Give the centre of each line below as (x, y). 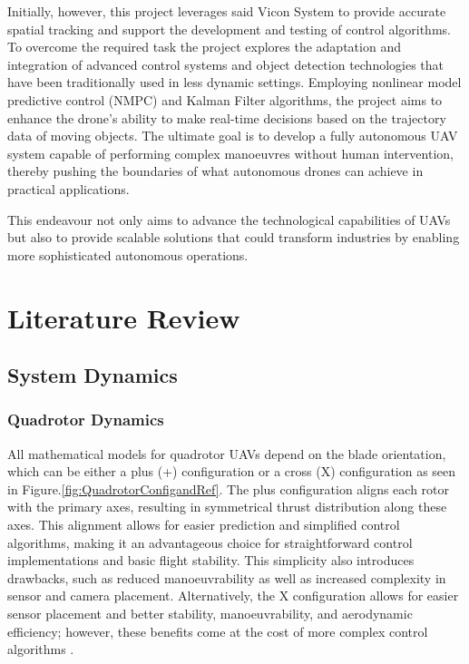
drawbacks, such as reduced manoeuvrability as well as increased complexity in (227, 577)
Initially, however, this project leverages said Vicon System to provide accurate (227, 11)
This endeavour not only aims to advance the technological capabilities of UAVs (229, 219)
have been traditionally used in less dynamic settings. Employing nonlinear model (234, 82)
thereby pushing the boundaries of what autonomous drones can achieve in (215, 171)
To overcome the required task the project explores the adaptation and (204, 47)
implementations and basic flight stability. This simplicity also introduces (211, 560)
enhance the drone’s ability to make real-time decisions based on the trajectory (227, 117)
